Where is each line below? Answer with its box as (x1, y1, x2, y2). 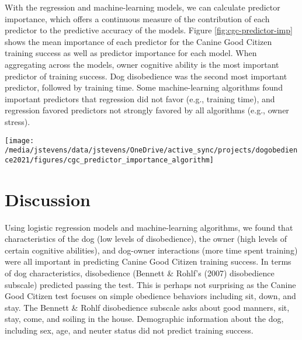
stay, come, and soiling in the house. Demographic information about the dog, (5, 313, 284, 325)
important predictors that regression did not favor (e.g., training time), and (5, 92, 275, 105)
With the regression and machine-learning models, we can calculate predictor (5, 1, 280, 13)
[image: (5, 136, 34, 145)
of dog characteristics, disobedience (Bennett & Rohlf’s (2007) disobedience (5, 267, 275, 279)
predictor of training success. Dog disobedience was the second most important (5, 70, 287, 82)
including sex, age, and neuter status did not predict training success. (5, 324, 254, 336)
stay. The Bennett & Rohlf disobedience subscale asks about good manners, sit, (5, 301, 290, 313)
